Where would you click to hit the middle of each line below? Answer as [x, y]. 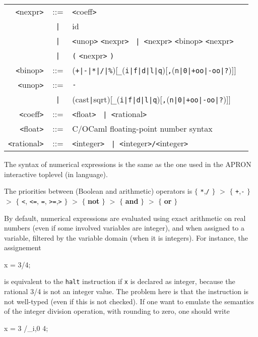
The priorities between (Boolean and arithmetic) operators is [98, 191]
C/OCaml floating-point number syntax [142, 128]
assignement [23, 247]
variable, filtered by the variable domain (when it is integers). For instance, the [126, 237]
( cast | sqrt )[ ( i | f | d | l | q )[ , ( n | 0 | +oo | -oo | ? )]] [152, 99]
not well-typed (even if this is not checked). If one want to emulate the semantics [129, 301]
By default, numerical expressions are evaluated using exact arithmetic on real [125, 218]
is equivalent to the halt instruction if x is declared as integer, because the [120, 281]
